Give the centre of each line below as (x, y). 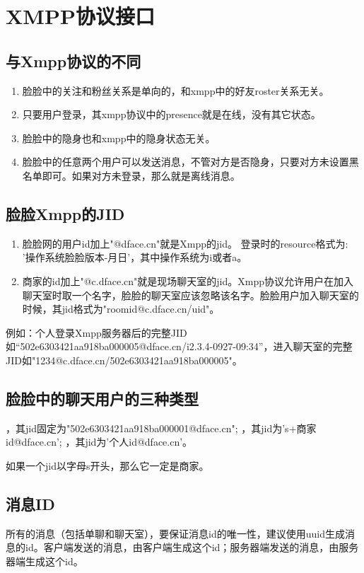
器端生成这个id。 (45, 561)
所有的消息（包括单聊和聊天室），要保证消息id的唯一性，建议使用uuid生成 (175, 533)
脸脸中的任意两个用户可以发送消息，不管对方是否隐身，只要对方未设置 (186, 162)
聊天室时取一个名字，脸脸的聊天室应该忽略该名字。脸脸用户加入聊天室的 (190, 295)
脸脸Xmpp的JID (65, 213)
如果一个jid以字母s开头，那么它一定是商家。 (107, 465)
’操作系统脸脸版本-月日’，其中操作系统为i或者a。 (135, 257)
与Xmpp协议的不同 (74, 60)
